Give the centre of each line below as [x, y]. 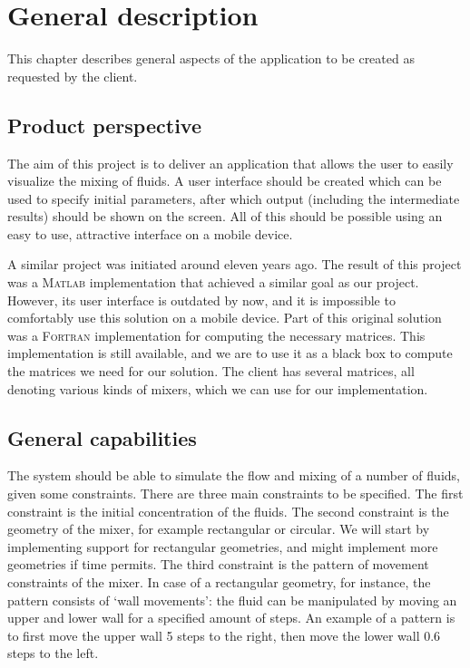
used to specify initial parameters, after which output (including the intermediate [234, 198]
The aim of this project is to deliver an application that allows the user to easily [230, 163]
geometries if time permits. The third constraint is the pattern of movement [218, 564]
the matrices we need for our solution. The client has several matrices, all [211, 371]
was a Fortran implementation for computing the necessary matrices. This [216, 335]
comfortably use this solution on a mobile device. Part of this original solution [225, 318]
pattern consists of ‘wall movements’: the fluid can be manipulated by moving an [232, 600]
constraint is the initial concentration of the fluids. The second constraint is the [228, 511]
